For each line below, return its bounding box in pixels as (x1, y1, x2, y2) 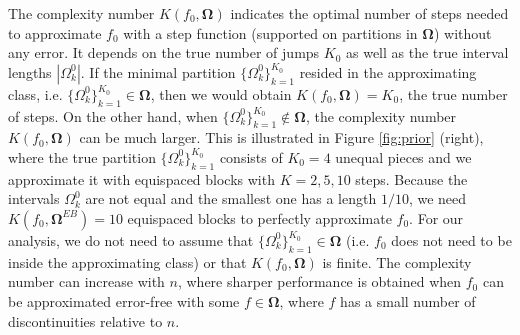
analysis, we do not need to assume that (8, 229, 254, 250)
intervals (8, 188, 60, 209)
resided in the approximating (299, 61, 477, 82)
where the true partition (8, 146, 156, 167)
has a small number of (340, 290, 476, 311)
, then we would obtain (150, 83, 292, 104)
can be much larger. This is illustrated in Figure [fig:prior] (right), (79, 127, 484, 148)
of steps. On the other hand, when (8, 105, 218, 126)
